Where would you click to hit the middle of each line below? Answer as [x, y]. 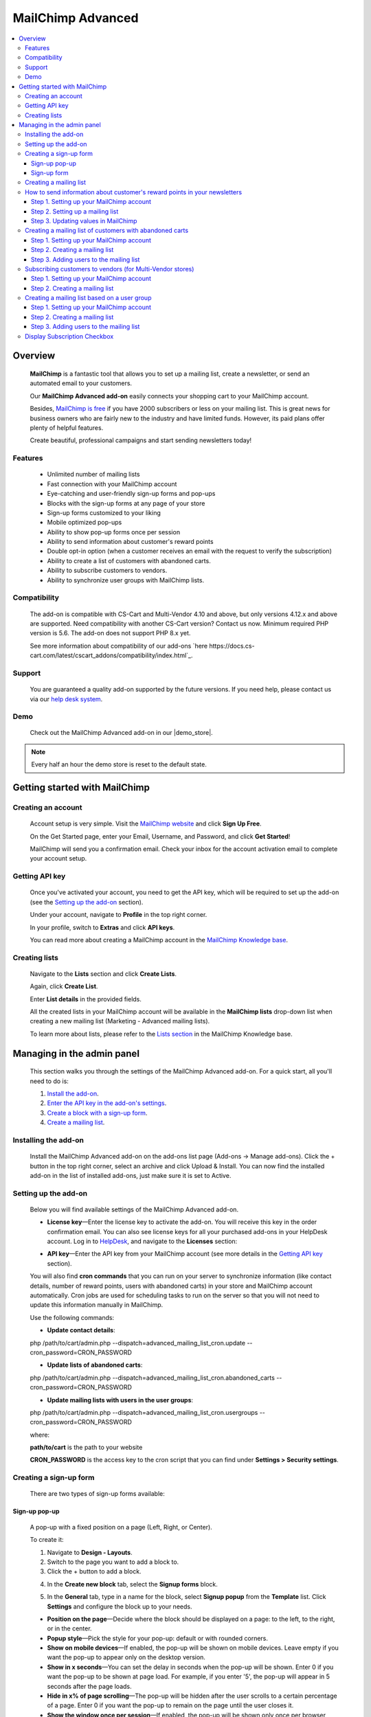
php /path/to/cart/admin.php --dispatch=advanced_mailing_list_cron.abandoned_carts [152, 1378]
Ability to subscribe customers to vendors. [107, 571]
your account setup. [58, 858]
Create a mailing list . [76, 1122]
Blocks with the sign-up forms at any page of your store [126, 503]
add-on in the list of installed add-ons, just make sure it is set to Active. [131, 1175]
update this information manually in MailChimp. [97, 1305]
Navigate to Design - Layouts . [90, 1552]
